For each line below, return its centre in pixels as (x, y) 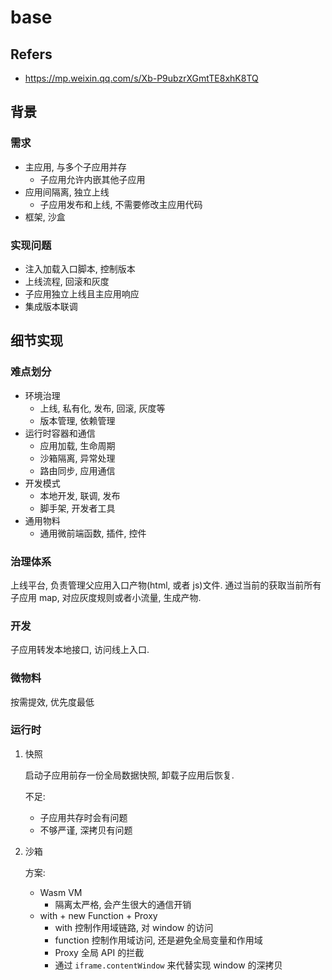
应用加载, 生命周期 (77, 445)
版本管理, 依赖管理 (77, 420)
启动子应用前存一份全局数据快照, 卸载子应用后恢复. (129, 775)
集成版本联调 (51, 306)
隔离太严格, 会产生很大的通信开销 (123, 904)
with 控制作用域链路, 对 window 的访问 (134, 927)
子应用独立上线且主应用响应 (82, 293)
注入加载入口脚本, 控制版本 (80, 268)
